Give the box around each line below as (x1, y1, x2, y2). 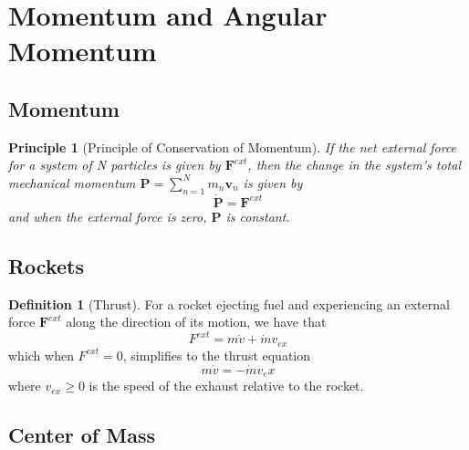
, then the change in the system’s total (247, 155, 461, 174)
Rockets (8, 251, 84, 279)
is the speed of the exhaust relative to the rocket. (89, 376, 364, 395)
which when (8, 345, 74, 364)
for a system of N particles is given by (8, 155, 221, 174)
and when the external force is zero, (8, 206, 207, 225)
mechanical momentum (8, 173, 136, 192)
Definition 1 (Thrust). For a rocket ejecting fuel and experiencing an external (8, 294, 450, 313)
